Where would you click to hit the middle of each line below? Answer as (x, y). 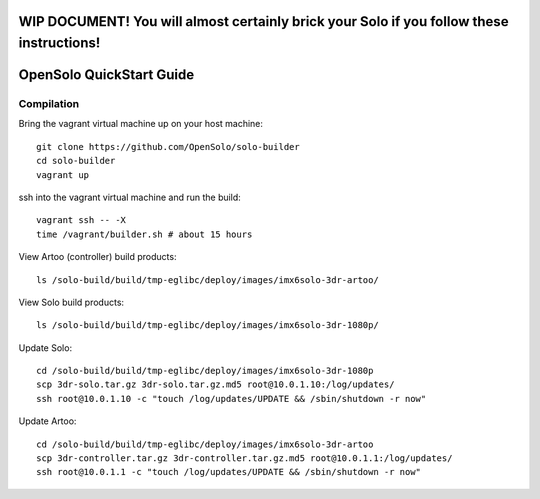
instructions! (59, 43)
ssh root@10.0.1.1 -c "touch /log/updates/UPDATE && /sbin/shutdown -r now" (229, 472)
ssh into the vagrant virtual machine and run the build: (130, 197)
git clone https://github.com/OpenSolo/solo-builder (168, 146)
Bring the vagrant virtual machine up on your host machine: (141, 124)
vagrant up (63, 174)
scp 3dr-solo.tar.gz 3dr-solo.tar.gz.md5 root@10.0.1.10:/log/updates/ (215, 384)
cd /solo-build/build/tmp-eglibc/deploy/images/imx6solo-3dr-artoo (205, 444)
